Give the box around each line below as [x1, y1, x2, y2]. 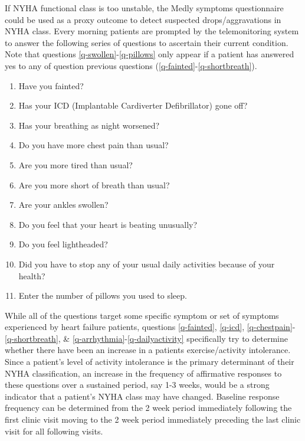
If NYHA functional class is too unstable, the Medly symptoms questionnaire [5, 2, 284, 14]
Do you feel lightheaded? [18, 238, 108, 250]
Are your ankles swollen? [18, 198, 109, 211]
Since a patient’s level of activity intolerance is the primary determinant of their [5, 355, 294, 368]
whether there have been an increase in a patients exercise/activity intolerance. [5, 344, 291, 356]
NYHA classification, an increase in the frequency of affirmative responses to [5, 367, 282, 379]
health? [18, 269, 45, 282]
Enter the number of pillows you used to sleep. [18, 289, 187, 302]
